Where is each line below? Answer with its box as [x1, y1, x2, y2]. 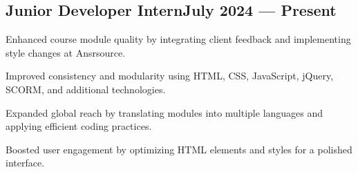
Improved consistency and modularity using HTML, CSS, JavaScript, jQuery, [6, 68, 334, 83]
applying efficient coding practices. [6, 119, 152, 133]
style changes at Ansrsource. [6, 45, 126, 59]
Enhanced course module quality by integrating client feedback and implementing [6, 32, 351, 46]
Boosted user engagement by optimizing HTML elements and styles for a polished [6, 142, 352, 156]
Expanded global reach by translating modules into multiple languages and [6, 105, 323, 120]
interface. [6, 155, 45, 170]
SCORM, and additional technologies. [6, 82, 166, 96]
